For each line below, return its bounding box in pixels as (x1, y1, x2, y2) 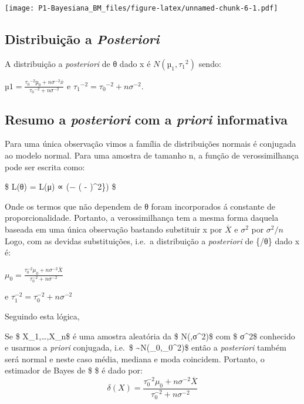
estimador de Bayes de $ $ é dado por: (5, 364, 143, 376)
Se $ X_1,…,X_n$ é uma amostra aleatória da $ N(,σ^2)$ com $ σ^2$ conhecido (5, 329, 295, 342)
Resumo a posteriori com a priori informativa (5, 110, 288, 128)
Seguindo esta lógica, (5, 310, 80, 322)
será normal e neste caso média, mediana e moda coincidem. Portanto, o (5, 352, 265, 365)
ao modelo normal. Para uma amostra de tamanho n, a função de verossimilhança (5, 149, 299, 161)
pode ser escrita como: (5, 160, 85, 173)
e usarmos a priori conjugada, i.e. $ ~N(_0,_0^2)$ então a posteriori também (5, 341, 286, 353)
